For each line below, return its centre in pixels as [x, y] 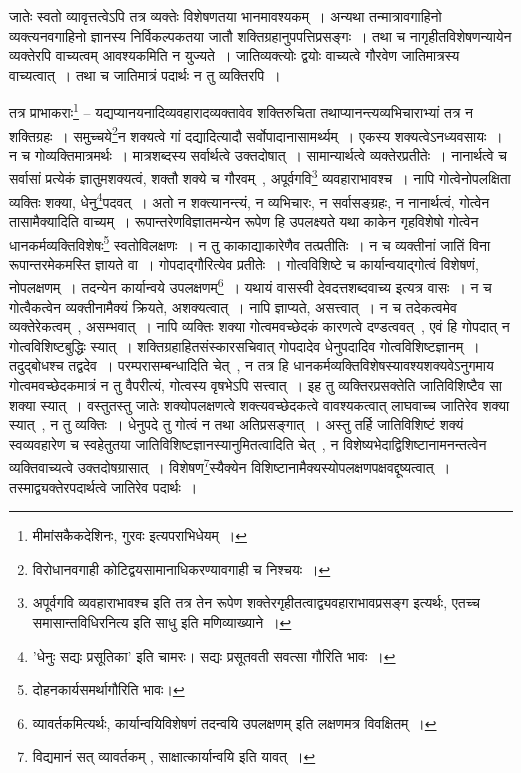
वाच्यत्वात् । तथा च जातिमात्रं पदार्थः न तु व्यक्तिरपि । [145, 74]
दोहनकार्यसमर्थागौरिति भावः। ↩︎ [108, 689]
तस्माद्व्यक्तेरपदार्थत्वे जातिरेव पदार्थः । [103, 486]
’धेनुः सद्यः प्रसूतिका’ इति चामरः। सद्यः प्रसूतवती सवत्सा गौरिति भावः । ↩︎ [214, 655]
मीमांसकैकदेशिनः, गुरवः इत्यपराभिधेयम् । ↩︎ [139, 535]
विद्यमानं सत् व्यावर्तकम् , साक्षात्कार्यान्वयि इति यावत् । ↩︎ [174, 756]
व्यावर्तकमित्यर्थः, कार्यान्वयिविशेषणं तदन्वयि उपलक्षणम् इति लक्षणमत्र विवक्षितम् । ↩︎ [234, 722]
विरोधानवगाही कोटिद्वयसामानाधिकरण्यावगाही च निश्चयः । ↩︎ [181, 568]
